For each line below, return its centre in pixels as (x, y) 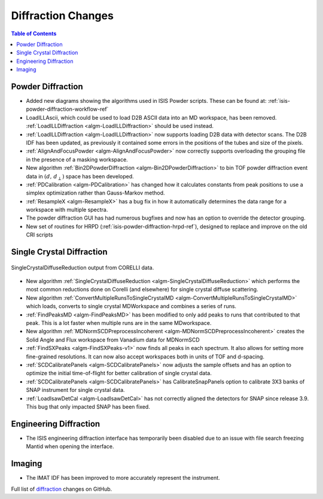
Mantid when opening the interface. (70, 446)
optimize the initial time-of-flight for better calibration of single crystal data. (119, 373)
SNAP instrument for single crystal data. (75, 390)
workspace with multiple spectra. (67, 210)
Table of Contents (34, 34)
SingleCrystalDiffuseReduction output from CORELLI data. (83, 267)
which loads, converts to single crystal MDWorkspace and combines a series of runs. (131, 306)
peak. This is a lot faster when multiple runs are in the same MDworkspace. (119, 323)
